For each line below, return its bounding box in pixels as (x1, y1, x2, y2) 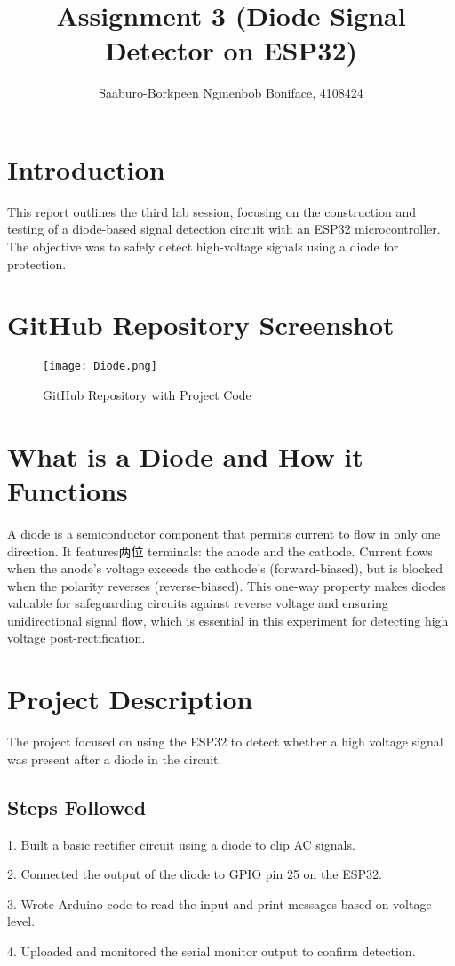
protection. (7, 254, 67, 273)
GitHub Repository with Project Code (43, 386, 251, 403)
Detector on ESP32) (104, 32, 358, 68)
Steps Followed (7, 793, 147, 820)
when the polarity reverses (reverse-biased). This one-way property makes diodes (7, 576, 446, 595)
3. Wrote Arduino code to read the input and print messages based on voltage (7, 894, 432, 913)
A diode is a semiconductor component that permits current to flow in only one (7, 523, 441, 542)
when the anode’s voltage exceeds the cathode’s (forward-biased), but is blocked (7, 559, 443, 578)
